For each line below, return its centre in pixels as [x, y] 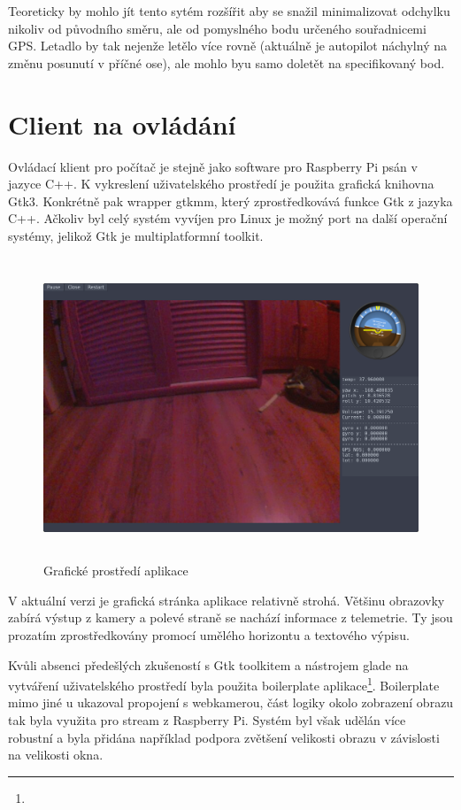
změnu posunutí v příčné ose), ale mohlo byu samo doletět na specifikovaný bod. [227, 62]
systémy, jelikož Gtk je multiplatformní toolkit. [136, 235]
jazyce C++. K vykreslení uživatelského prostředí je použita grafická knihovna [221, 184]
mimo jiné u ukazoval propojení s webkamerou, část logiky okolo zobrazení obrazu [231, 702]
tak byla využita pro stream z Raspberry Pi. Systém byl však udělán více [207, 720]
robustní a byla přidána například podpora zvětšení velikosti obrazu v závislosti [224, 737]
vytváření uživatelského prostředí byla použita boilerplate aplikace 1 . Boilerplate [224, 684]
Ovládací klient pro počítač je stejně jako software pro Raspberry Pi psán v [213, 166]
